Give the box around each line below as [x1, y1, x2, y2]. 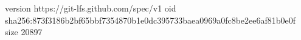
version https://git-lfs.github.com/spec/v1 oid [5, 2, 176, 14]
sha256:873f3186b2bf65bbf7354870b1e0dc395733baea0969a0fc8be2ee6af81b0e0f [5, 13, 296, 26]
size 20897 [5, 25, 43, 38]
